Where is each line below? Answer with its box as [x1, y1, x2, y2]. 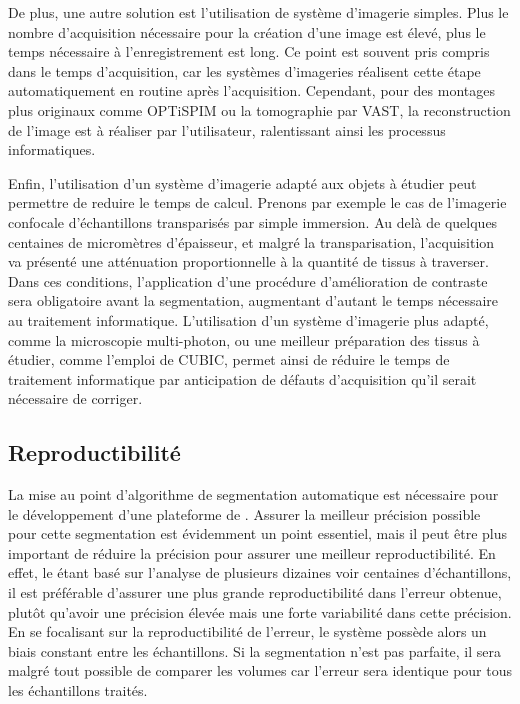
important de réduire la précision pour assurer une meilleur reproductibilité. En [8, 542, 496, 563]
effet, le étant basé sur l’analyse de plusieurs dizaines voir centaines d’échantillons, [8, 562, 512, 583]
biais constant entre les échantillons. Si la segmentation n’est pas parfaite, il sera [8, 640, 502, 661]
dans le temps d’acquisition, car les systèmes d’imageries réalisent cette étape [8, 60, 481, 81]
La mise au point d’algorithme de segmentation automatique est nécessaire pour [8, 484, 499, 505]
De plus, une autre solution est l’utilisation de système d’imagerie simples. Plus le [8, 2, 509, 22]
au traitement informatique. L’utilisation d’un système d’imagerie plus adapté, [8, 309, 489, 330]
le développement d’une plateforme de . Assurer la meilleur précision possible [8, 503, 481, 524]
